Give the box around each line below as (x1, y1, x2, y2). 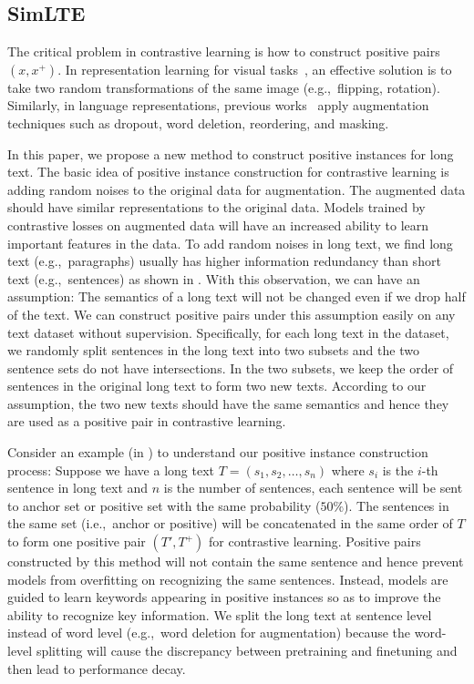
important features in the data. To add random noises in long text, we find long (7, 233, 453, 252)
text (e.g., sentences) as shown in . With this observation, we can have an (7, 269, 420, 288)
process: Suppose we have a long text (7, 460, 214, 479)
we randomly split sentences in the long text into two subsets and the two (7, 341, 419, 360)
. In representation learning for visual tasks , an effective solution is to (57, 59, 452, 78)
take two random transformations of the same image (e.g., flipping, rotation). (7, 77, 440, 97)
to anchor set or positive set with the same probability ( (7, 495, 321, 515)
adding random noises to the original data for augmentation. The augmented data (7, 179, 466, 199)
